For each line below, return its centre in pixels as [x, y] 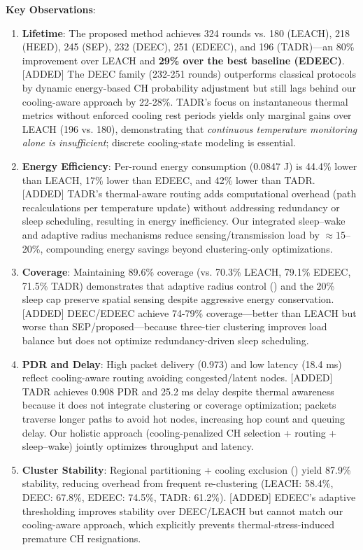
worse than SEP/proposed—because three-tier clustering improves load [175, 326]
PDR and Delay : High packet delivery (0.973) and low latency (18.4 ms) [182, 364]
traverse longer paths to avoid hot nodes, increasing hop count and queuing [184, 419]
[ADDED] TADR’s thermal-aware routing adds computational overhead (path [189, 193]
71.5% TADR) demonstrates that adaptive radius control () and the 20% [178, 285]
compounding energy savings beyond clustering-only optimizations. [190, 248]
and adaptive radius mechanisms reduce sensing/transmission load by [171, 234]
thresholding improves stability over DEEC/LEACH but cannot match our [183, 510]
